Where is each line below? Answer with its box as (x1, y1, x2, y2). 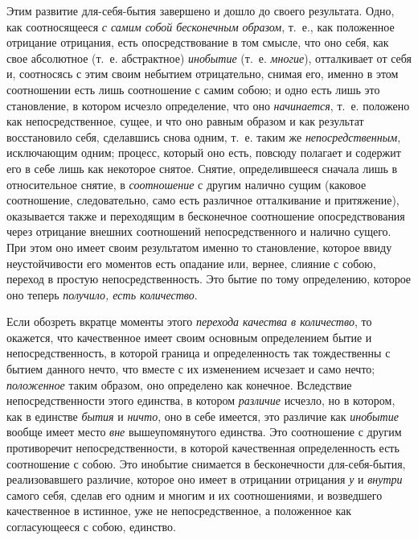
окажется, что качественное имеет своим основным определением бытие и (6, 328, 372, 345)
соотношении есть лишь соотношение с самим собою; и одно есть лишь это (6, 80, 380, 97)
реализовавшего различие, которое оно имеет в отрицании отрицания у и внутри (6, 471, 403, 488)
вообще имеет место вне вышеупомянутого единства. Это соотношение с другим (6, 423, 402, 440)
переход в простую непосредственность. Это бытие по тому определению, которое (6, 270, 412, 287)
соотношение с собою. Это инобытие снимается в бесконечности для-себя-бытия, (6, 455, 406, 472)
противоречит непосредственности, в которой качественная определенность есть (6, 439, 400, 456)
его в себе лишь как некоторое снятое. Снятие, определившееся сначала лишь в (6, 159, 398, 176)
